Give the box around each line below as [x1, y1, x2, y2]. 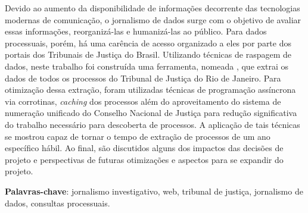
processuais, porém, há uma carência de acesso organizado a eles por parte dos [5, 36, 291, 49]
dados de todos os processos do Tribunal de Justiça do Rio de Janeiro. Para [5, 71, 281, 84]
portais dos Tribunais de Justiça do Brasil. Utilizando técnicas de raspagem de [5, 48, 291, 61]
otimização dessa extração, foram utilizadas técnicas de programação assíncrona [5, 83, 296, 96]
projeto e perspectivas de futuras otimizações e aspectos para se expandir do [5, 153, 284, 165]
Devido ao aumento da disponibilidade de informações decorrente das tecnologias [5, 2, 300, 14]
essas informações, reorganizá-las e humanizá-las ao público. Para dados [5, 25, 267, 37]
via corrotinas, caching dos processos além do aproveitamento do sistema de [5, 95, 281, 107]
